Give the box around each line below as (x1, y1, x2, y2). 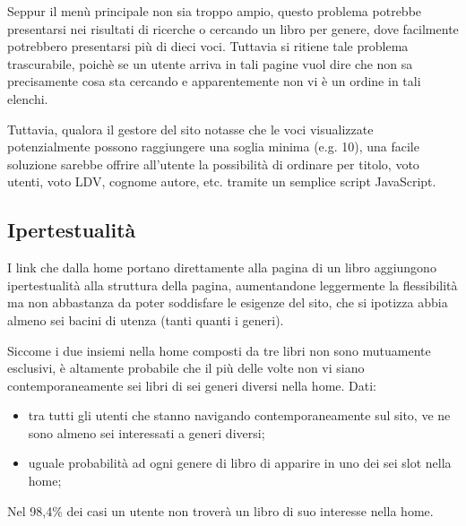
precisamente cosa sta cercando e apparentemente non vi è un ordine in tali (7, 72, 421, 91)
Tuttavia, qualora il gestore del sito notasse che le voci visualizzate (7, 119, 374, 138)
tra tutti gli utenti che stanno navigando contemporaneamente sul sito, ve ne (28, 406, 451, 425)
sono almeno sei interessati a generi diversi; (28, 423, 265, 442)
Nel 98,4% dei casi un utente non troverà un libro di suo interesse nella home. (7, 501, 434, 520)
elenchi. (7, 89, 48, 108)
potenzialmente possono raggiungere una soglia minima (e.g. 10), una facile (7, 137, 419, 156)
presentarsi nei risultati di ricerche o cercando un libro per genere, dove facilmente (7, 19, 459, 38)
